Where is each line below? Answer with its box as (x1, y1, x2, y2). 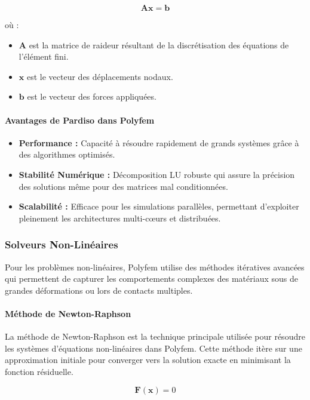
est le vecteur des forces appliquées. (27, 90, 156, 103)
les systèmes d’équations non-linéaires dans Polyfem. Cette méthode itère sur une (5, 341, 302, 354)
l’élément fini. (19, 50, 69, 63)
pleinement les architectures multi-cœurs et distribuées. (19, 211, 221, 224)
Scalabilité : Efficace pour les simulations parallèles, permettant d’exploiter (19, 200, 299, 213)
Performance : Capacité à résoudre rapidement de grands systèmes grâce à (19, 136, 299, 149)
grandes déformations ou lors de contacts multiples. (5, 284, 193, 296)
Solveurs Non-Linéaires (5, 237, 118, 252)
